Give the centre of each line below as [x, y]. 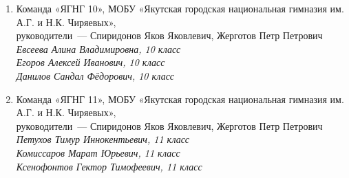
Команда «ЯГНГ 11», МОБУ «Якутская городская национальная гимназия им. [180, 99]
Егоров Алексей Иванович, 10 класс [91, 62]
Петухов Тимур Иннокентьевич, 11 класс [103, 139]
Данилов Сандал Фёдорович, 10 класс [95, 75]
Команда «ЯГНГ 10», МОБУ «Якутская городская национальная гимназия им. [180, 8]
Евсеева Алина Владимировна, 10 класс [98, 48]
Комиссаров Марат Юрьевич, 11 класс [98, 152]
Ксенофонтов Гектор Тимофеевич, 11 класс [109, 166]
